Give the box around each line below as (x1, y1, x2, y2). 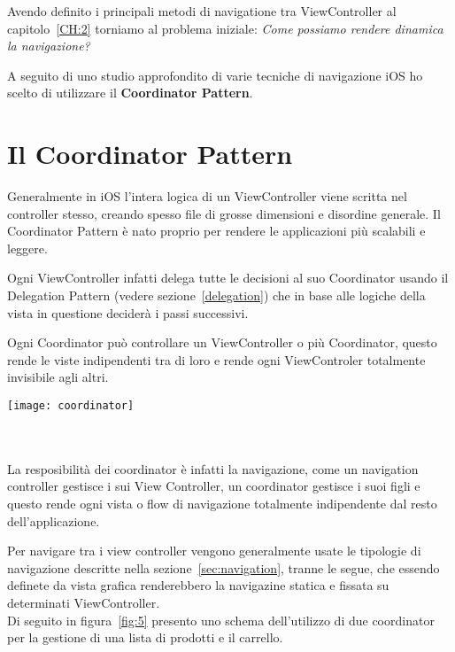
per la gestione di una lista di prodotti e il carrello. (7, 628, 283, 647)
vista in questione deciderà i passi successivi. (7, 303, 249, 322)
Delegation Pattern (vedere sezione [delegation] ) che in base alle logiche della (7, 286, 426, 305)
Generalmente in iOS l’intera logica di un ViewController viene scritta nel (7, 187, 407, 206)
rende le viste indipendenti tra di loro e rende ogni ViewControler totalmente (7, 350, 426, 369)
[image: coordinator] (7, 400, 135, 413)
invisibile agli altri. (7, 368, 109, 386)
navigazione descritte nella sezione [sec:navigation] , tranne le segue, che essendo (7, 558, 440, 577)
